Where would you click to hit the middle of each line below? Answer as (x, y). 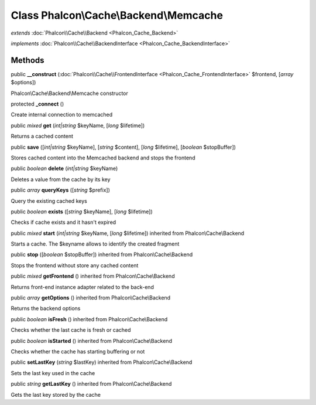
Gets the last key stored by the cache (56, 394)
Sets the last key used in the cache (53, 373)
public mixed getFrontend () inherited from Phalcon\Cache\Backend (93, 276)
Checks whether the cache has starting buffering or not (78, 351)
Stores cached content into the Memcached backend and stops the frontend (103, 158)
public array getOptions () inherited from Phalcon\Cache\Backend (91, 298)
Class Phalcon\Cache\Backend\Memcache (117, 15)
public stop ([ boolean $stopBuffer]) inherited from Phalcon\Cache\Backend (102, 254)
